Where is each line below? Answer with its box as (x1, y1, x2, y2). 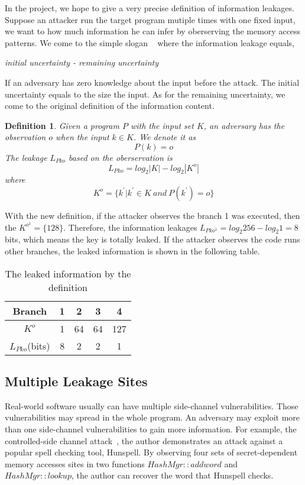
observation (5, 131, 46, 143)
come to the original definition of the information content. (5, 99, 215, 112)
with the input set (130, 119, 194, 131)
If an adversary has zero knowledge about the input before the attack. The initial (5, 76, 300, 88)
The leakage (5, 151, 47, 163)
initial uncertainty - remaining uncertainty (5, 56, 158, 69)
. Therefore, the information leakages (63, 221, 197, 233)
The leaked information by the (5, 266, 131, 280)
